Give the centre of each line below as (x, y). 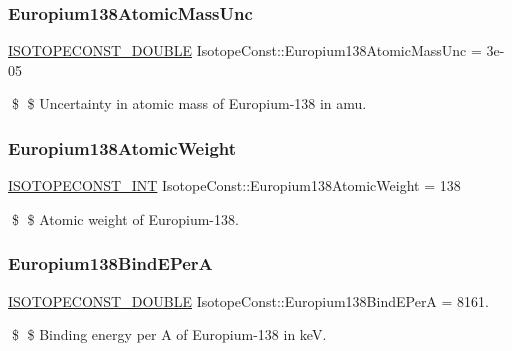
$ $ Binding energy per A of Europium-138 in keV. (169, 334)
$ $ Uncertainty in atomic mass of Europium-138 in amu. (189, 103)
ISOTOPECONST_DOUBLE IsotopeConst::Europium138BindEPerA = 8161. (248, 300)
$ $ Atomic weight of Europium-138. (125, 218)
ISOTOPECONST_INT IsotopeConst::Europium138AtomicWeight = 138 (234, 185)
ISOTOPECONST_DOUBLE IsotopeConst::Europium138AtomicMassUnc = (245, 50)
